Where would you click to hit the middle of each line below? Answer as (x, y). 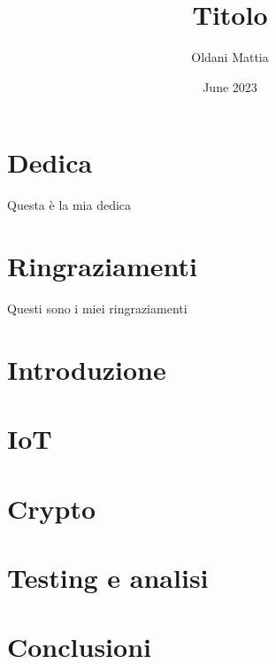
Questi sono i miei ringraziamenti (97, 308)
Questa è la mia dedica (69, 205)
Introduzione (87, 369)
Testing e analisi (108, 577)
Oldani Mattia (230, 57)
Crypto (52, 508)
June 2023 (230, 86)
